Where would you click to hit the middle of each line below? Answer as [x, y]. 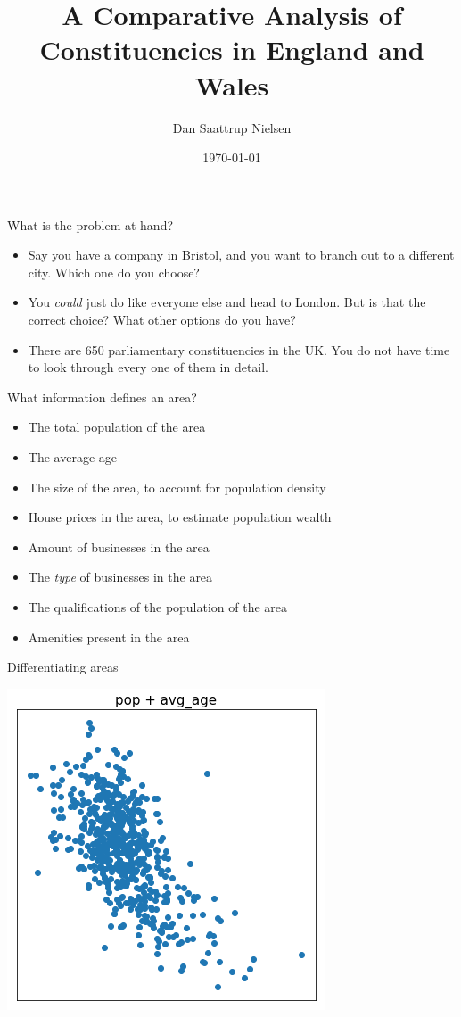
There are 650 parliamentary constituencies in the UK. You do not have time [239, 349]
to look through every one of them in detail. [148, 367]
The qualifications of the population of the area [158, 607]
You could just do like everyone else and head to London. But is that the [227, 302]
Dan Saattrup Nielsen [232, 127]
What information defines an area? [102, 397]
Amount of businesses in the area [119, 546]
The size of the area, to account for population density [177, 487]
